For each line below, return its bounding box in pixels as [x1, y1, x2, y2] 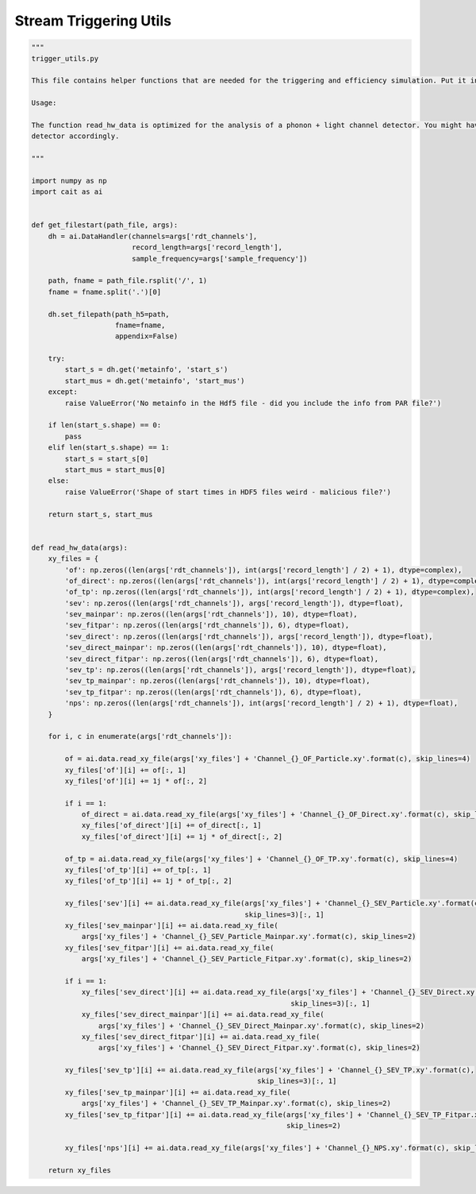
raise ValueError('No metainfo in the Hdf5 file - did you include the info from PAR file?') [64, 398, 442, 408]
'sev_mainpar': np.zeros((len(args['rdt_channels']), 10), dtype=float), [64, 610, 359, 619]
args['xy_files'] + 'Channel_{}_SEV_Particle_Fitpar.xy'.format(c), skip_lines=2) [81, 954, 413, 964]
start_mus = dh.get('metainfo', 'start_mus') [64, 376, 245, 385]
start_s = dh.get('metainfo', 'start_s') [64, 365, 228, 374]
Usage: [31, 99, 57, 107]
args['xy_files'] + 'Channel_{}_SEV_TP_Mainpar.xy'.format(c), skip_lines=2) [81, 1099, 392, 1108]
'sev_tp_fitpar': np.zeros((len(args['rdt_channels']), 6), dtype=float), [64, 687, 363, 697]
